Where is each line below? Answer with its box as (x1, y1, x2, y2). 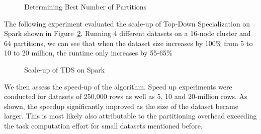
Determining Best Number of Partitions (24, 1, 147, 11)
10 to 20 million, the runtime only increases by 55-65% (4, 47, 172, 58)
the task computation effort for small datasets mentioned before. (4, 120, 203, 130)
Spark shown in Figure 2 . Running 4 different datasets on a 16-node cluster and (4, 28, 251, 38)
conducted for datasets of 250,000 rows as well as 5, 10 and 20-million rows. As (4, 91, 247, 101)
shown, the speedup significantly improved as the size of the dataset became (4, 100, 238, 111)
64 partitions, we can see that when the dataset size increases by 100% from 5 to (4, 37, 253, 48)
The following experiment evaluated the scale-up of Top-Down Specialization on (4, 18, 250, 28)
